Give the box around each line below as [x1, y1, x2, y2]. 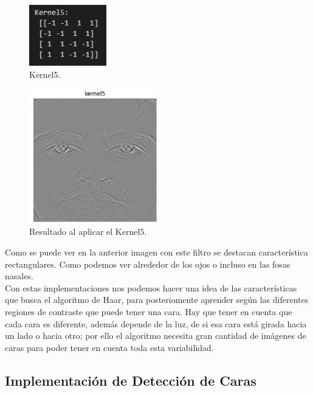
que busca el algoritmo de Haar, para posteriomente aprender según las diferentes [5, 293, 309, 306]
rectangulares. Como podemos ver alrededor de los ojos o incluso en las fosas [5, 257, 291, 270]
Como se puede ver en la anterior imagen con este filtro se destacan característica [5, 245, 308, 258]
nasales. [5, 270, 33, 282]
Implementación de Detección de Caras [5, 370, 256, 389]
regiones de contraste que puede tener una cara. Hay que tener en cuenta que [5, 305, 292, 318]
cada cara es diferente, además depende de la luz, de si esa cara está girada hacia [5, 317, 307, 330]
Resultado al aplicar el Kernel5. [29, 225, 147, 238]
